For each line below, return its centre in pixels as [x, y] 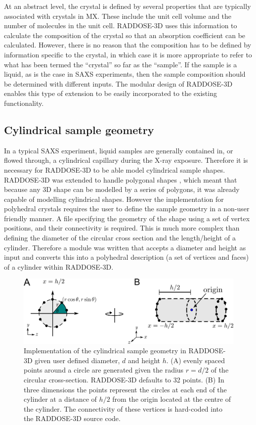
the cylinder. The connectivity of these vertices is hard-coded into [123, 408]
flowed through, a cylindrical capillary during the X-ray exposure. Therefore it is [126, 160]
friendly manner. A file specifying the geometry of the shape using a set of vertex [127, 218]
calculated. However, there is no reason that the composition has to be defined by [128, 45]
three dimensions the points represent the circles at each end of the [125, 389]
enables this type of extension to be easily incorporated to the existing [110, 93]
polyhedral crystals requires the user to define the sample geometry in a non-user [127, 209]
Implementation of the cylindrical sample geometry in [105, 351]
